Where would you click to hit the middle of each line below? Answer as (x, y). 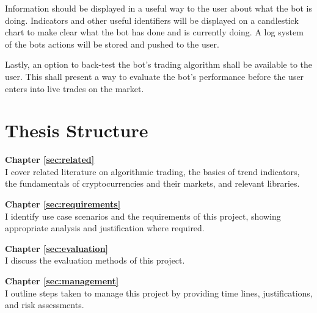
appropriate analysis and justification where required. (105, 228)
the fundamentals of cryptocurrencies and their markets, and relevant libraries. (152, 183)
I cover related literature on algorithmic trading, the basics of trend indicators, (152, 171)
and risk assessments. (45, 305)
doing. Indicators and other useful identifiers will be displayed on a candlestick (152, 20)
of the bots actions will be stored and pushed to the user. (112, 44)
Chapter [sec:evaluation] (57, 248)
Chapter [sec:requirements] (63, 204)
